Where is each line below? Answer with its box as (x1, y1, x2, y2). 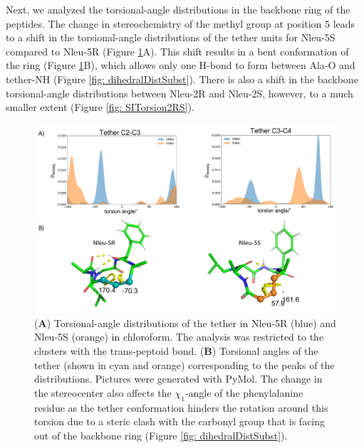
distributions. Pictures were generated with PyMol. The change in (34, 371, 323, 386)
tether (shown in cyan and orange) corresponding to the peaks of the (34, 357, 335, 372)
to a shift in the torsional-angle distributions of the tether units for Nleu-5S (6, 30, 336, 45)
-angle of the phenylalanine (184, 385, 303, 400)
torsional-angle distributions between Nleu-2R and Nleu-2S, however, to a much (6, 85, 353, 100)
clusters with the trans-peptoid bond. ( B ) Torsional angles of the (34, 343, 318, 358)
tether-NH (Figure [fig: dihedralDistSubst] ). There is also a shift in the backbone (6, 71, 358, 86)
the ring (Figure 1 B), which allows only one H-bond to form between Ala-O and (6, 58, 355, 73)
